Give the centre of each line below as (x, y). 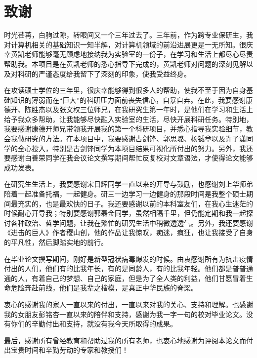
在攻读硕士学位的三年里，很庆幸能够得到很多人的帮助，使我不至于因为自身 (125, 90)
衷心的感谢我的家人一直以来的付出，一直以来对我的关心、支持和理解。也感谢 (128, 304)
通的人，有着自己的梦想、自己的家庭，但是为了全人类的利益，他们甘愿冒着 (125, 278)
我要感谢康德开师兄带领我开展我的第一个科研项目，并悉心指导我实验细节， (125, 129)
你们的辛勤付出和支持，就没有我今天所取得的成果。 (94, 324)
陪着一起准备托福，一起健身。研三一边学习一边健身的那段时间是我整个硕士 (125, 194)
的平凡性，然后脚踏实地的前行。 (56, 242)
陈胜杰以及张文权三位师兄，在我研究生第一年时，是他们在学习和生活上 (139, 109)
